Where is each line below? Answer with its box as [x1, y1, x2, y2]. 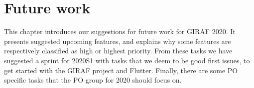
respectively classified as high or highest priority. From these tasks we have [4, 45, 233, 56]
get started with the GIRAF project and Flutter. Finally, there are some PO [4, 65, 238, 75]
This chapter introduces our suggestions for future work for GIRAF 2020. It [4, 26, 236, 37]
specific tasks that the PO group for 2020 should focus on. [4, 75, 182, 85]
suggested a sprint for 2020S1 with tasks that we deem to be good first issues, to [4, 55, 250, 65]
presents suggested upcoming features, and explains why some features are [4, 36, 231, 46]
